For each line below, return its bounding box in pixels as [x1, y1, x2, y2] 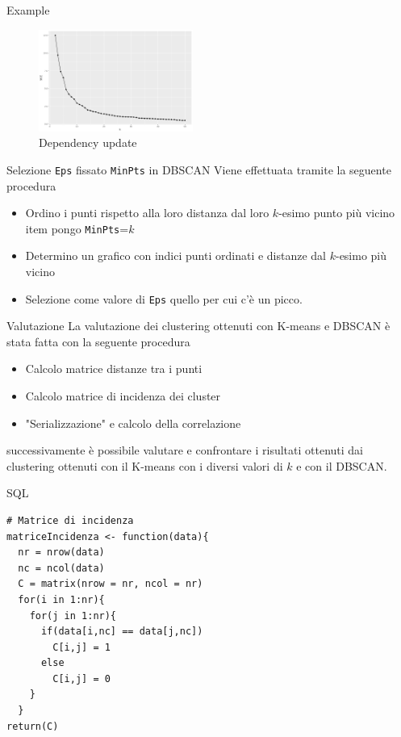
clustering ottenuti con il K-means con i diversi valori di [6, 457, 283, 474]
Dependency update [39, 134, 137, 151]
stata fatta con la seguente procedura [6, 333, 190, 350]
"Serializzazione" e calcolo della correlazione [25, 414, 241, 431]
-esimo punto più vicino [278, 204, 395, 221]
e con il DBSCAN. [296, 457, 387, 474]
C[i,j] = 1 [52, 641, 111, 653]
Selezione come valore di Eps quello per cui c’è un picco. [25, 290, 303, 307]
